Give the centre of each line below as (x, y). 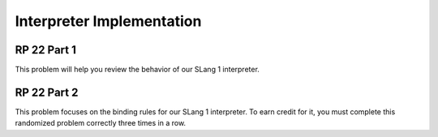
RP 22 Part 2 (47, 92)
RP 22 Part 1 (46, 50)
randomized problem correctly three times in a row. (101, 123)
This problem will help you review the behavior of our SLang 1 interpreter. (137, 70)
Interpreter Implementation (108, 21)
